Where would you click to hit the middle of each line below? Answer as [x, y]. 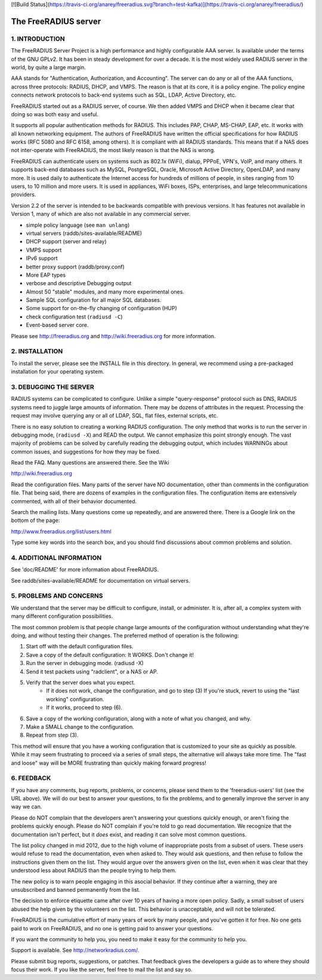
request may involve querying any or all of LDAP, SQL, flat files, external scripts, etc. [114, 416]
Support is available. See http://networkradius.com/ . [75, 950]
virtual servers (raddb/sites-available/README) [84, 233]
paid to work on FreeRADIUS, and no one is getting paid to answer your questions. [112, 928]
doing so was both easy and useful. [55, 114]
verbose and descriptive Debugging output [79, 283]
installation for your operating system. [58, 372]
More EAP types [46, 275]
